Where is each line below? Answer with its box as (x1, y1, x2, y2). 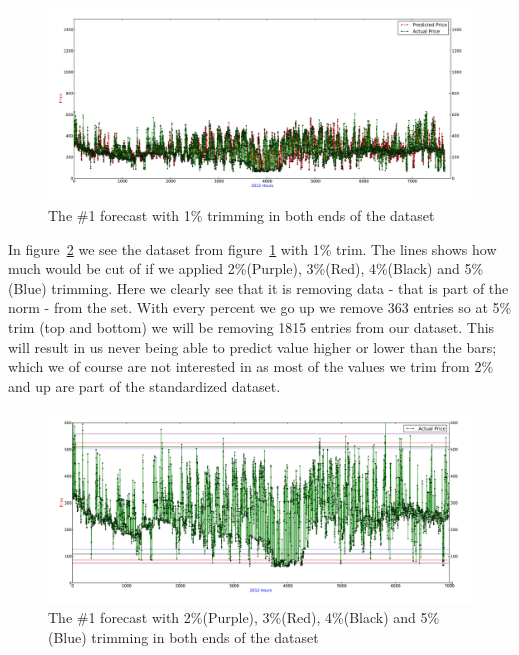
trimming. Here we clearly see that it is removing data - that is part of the (51, 277, 509, 298)
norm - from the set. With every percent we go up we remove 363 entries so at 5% (8, 297, 512, 318)
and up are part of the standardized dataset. (8, 375, 281, 396)
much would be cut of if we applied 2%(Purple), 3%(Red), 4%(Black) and (8, 258, 460, 279)
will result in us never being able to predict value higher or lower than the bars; (8, 336, 497, 357)
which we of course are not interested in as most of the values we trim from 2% (8, 356, 494, 377)
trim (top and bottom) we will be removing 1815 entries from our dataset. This (8, 316, 495, 337)
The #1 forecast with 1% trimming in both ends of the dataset (48, 204, 435, 225)
